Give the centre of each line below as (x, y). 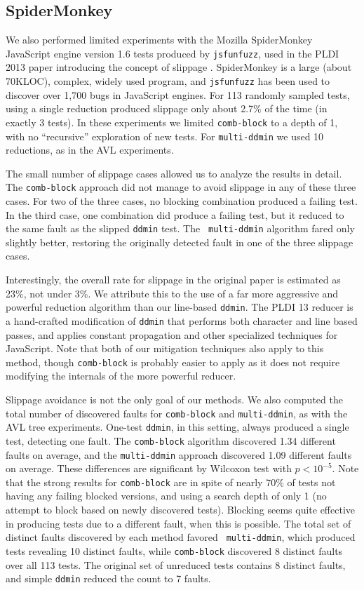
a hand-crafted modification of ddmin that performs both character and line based (182, 320)
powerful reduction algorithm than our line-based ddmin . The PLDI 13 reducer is (180, 307)
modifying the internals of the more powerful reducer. (121, 376)
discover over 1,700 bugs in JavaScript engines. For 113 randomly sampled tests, (178, 94)
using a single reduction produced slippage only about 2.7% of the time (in (167, 108)
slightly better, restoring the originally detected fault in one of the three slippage (180, 242)
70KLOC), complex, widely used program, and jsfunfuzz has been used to (168, 81)
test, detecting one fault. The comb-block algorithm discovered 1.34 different (171, 440)
